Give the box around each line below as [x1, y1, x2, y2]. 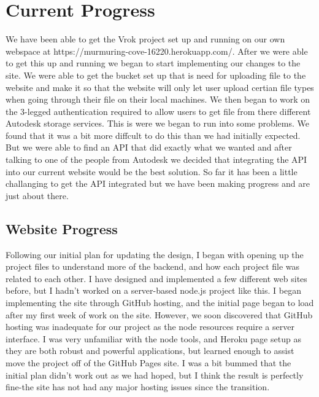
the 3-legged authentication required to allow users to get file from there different [6, 104, 311, 117]
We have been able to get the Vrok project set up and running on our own [6, 33, 285, 45]
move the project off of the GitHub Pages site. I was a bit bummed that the [6, 356, 291, 369]
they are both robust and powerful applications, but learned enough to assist [6, 344, 294, 357]
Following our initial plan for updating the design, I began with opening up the [6, 248, 304, 261]
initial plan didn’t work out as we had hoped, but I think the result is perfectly [6, 368, 304, 381]
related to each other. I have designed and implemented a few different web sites [6, 272, 307, 285]
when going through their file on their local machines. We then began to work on [6, 93, 310, 106]
